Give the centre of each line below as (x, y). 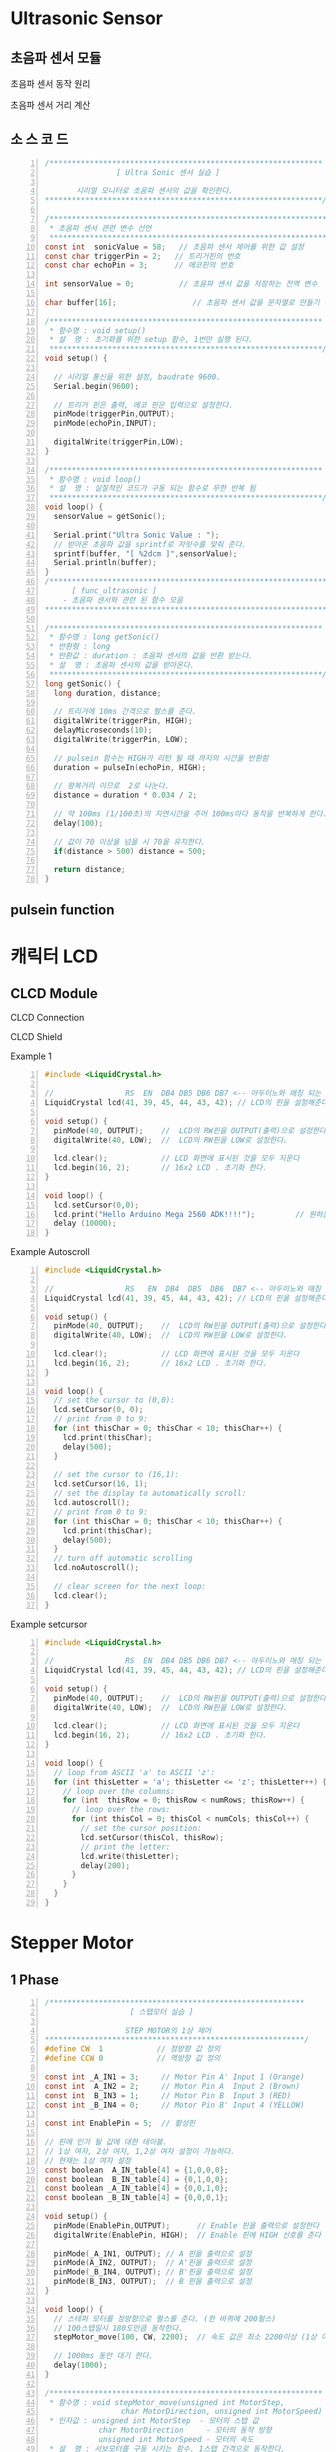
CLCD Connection (47, 1018)
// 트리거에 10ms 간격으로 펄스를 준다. (125, 712)
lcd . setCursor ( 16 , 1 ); (100, 1484)
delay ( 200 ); (105, 1865)
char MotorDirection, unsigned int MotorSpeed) (221, 2412)
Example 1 (31, 1056)
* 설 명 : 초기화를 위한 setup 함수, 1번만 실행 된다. (151, 340)
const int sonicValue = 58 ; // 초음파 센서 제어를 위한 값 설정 (174, 247)
